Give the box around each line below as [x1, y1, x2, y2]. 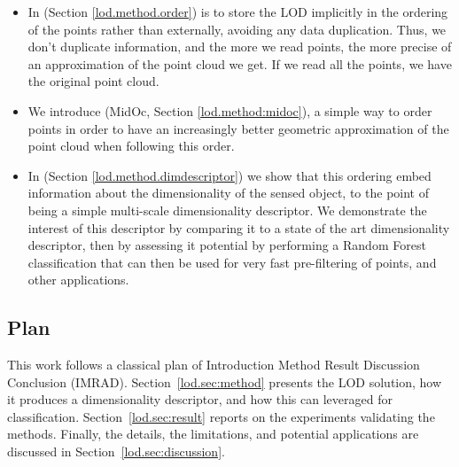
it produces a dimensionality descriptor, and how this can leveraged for [7, 390, 393, 409]
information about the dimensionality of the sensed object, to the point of [27, 183, 429, 202]
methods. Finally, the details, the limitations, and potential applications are [7, 424, 419, 443]
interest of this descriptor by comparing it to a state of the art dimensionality [27, 218, 450, 237]
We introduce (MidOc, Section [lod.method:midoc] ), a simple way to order [27, 101, 432, 120]
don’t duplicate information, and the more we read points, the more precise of [27, 37, 452, 56]
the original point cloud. [27, 72, 159, 90]
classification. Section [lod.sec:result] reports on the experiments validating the [7, 407, 435, 425]
